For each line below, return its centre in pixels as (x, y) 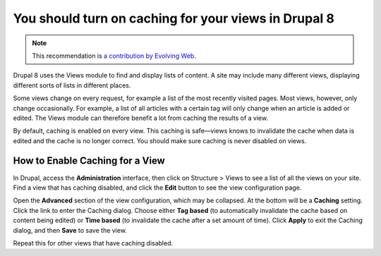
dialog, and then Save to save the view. (70, 230)
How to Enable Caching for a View (89, 161)
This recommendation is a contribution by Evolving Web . (114, 56)
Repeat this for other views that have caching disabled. (93, 243)
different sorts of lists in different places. (72, 85)
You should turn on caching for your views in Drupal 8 (174, 18)
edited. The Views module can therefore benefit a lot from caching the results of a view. (140, 118)
